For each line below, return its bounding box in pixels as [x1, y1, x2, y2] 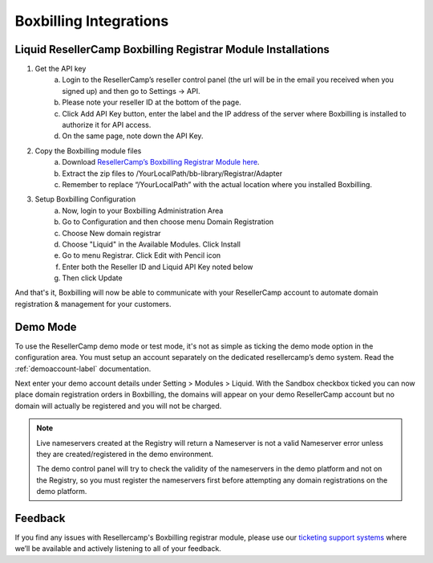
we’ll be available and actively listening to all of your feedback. [14, 544, 222, 553]
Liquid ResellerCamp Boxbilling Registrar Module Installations [14, 43, 330, 56]
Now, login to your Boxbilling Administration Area [62, 206, 224, 215]
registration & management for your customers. [14, 299, 172, 308]
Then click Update [62, 273, 123, 283]
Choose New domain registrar [62, 228, 161, 238]
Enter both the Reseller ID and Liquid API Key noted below [62, 262, 253, 271]
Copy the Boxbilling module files [34, 145, 142, 156]
